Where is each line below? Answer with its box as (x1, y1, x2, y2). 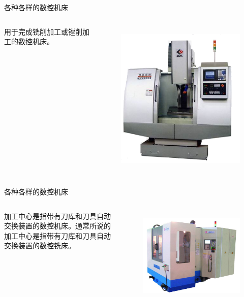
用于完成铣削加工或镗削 (4, 26, 82, 37)
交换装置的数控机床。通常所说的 (4, 220, 111, 231)
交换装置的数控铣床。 (4, 240, 75, 251)
